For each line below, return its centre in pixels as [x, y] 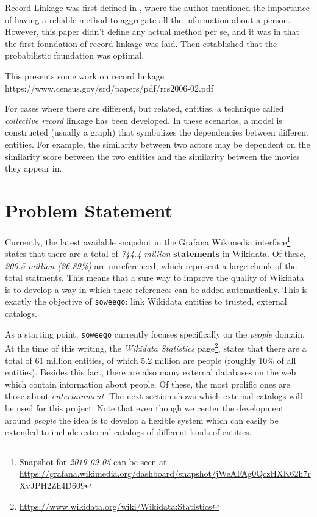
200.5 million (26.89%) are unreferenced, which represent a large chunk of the [151, 265]
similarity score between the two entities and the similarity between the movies [152, 156]
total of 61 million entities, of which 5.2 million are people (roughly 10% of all [151, 360]
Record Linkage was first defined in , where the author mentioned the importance [158, 7]
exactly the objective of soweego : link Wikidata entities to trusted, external [146, 301]
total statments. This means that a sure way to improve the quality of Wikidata [155, 277]
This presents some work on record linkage [84, 75]
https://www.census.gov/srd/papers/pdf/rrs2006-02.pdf [109, 88]
